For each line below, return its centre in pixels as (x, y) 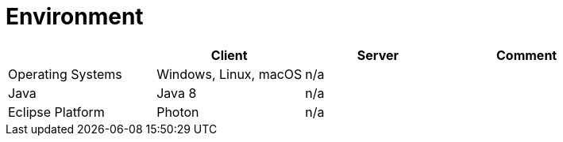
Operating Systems (65, 74)
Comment (527, 55)
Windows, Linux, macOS (229, 74)
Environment (75, 17)
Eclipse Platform (56, 112)
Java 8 (177, 93)
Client (229, 55)
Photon (178, 112)
